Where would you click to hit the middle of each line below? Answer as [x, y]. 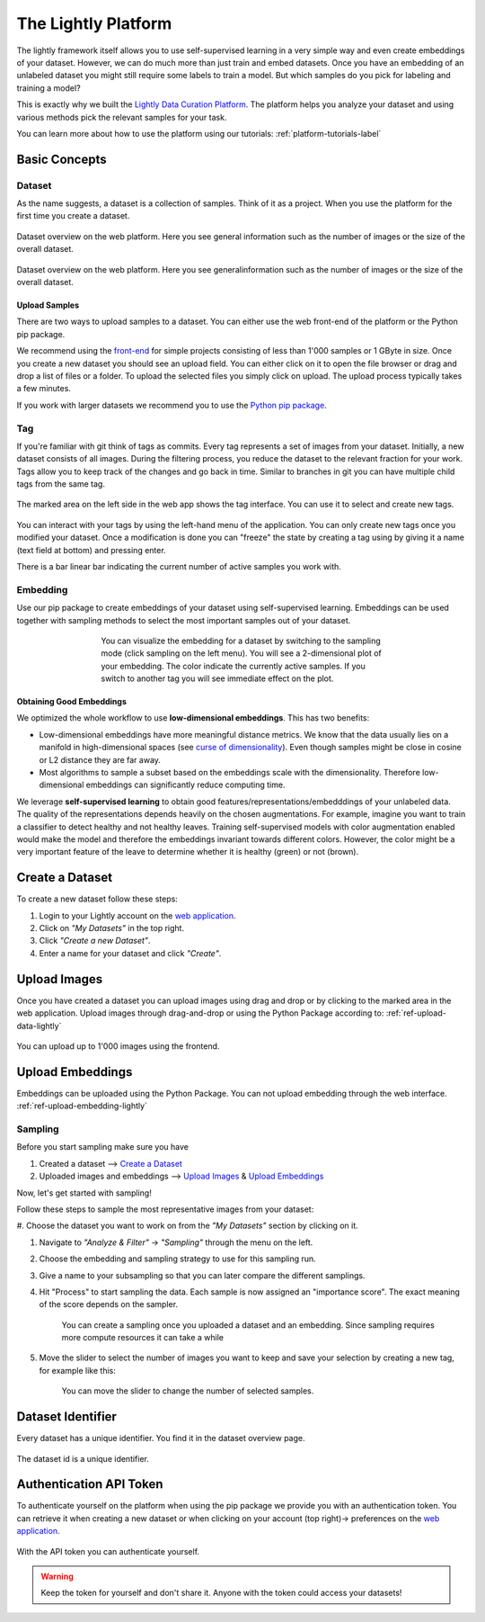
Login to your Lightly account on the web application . [137, 915]
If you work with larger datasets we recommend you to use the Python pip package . [172, 405]
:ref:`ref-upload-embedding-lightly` [82, 1106]
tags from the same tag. [61, 484]
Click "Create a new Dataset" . [95, 941]
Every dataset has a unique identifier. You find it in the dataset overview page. [161, 1438]
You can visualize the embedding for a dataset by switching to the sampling [241, 641]
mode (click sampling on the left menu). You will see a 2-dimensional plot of [241, 653]
